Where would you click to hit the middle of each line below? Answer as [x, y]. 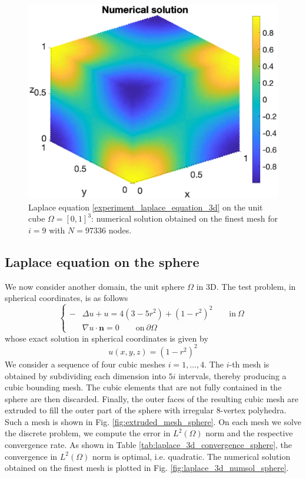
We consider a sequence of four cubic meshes [85, 364]
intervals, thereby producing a [232, 375]
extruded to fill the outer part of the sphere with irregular [109, 410]
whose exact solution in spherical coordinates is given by [107, 338]
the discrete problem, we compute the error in [88, 433]
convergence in [31, 456]
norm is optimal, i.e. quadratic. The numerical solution [191, 456]
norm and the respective [249, 433]
